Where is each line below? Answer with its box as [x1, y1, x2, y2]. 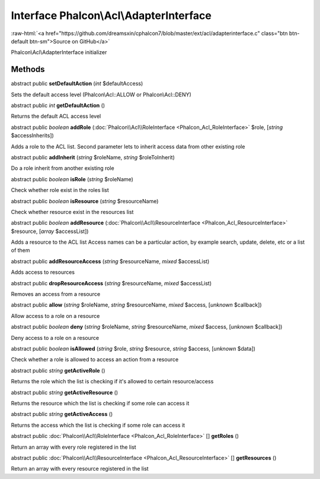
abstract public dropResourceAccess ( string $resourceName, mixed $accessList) [11, 279, 212, 286]
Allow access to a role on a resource [11, 312, 100, 319]
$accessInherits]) [11, 132, 55, 139]
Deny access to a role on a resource [11, 334, 100, 341]
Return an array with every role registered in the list [11, 443, 136, 450]
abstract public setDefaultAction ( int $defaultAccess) [11, 80, 143, 87]
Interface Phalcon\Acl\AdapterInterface [11, 9, 212, 22]
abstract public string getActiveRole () [11, 367, 105, 374]
